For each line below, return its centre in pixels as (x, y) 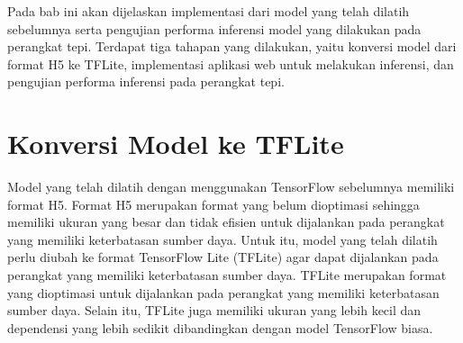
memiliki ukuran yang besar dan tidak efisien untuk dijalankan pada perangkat (226, 222)
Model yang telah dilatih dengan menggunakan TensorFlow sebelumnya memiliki (231, 187)
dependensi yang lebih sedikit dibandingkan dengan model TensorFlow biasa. (220, 327)
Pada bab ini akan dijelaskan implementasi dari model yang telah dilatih (209, 11)
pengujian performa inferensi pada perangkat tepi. (146, 81)
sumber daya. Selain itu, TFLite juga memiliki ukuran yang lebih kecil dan (214, 310)
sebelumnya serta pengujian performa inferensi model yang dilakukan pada (214, 28)
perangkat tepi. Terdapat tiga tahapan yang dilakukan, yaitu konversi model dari (232, 46)
